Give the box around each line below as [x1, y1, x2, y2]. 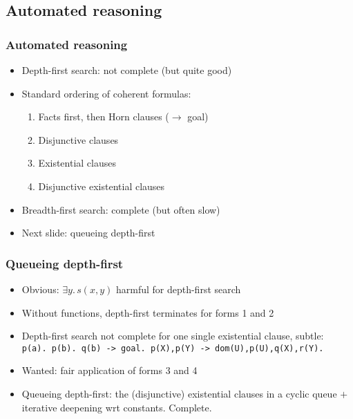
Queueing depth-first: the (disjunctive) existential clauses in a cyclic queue [21, 387, 337, 401]
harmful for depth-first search [115, 281, 241, 296]
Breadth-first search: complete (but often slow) [21, 202, 220, 216]
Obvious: [21, 281, 59, 296]
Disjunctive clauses [38, 132, 119, 147]
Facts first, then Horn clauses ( [38, 109, 169, 124]
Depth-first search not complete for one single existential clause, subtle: [21, 328, 324, 343]
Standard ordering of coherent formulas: [21, 86, 191, 100]
